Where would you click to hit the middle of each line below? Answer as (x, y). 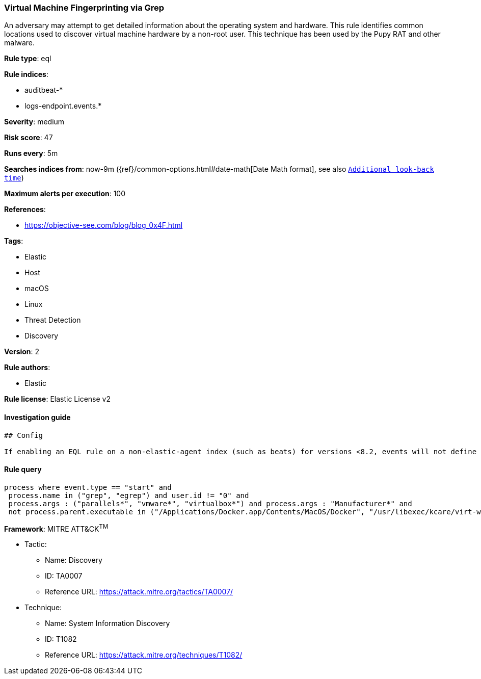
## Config (23, 435)
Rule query (23, 469)
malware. (20, 43)
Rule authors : (27, 368)
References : (25, 210)
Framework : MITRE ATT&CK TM (56, 528)
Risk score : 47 (29, 138)
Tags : (14, 241)
